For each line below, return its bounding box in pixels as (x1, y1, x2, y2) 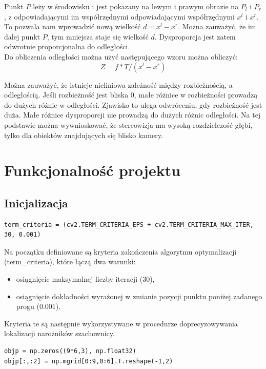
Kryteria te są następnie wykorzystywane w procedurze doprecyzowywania (4, 318, 238, 328)
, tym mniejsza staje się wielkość (47, 31, 149, 42)
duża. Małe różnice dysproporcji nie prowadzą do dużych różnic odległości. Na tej (4, 109, 261, 120)
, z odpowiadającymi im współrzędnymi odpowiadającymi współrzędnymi (4, 11, 235, 22)
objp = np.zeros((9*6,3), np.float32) (4, 347, 136, 355)
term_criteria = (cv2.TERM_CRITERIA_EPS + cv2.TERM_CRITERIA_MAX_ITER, (4, 221, 254, 228)
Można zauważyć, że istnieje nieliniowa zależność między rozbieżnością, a (4, 79, 233, 90)
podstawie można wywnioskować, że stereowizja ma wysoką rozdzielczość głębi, (4, 119, 253, 130)
